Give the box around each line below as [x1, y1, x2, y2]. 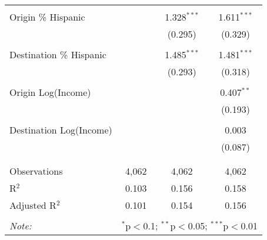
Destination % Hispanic [9, 48, 106, 61]
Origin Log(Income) [9, 85, 91, 99]
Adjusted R [9, 198, 56, 212]
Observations [9, 164, 63, 178]
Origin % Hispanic [9, 10, 85, 24]
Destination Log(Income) [9, 123, 112, 136]
